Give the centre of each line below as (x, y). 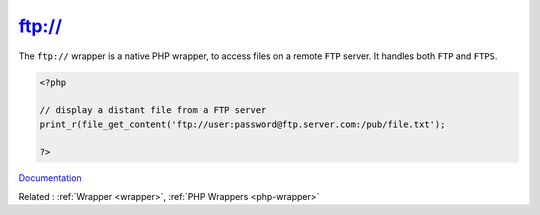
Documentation (50, 178)
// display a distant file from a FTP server (153, 110)
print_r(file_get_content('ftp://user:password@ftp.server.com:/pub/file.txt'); (242, 124)
